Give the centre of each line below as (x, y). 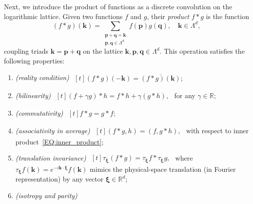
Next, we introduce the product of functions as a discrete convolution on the (118, 6)
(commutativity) (39, 113)
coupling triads (26, 51)
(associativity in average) (53, 131)
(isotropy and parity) (46, 195)
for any (185, 95)
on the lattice (103, 51)
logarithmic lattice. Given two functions (63, 16)
